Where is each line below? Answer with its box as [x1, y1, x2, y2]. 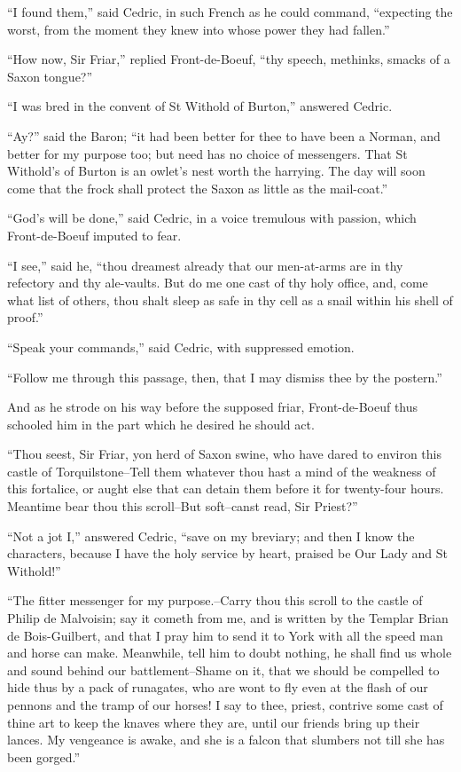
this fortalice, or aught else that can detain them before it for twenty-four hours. [7, 479, 444, 498]
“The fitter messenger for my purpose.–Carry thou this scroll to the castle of [7, 591, 423, 610]
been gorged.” [7, 747, 81, 766]
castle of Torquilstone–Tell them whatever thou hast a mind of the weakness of [7, 461, 436, 480]
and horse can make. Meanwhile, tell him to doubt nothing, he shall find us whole [7, 643, 452, 662]
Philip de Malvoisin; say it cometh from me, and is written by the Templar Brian [7, 609, 449, 627]
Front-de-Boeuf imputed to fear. [7, 225, 182, 244]
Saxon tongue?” [7, 67, 93, 85]
